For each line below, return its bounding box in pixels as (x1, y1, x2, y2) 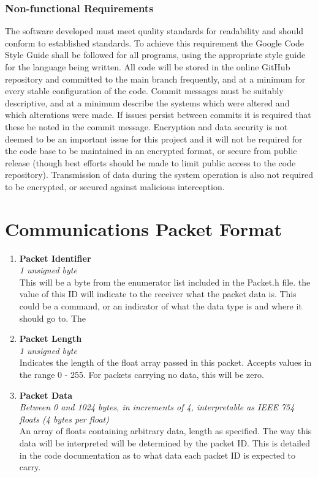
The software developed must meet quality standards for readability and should (5, 24, 304, 37)
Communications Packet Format (5, 216, 282, 241)
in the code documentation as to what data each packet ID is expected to (19, 448, 296, 461)
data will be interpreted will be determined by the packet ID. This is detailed (19, 436, 310, 449)
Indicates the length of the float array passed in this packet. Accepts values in (19, 356, 312, 369)
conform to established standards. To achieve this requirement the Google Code (5, 36, 304, 49)
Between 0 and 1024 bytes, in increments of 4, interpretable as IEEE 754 (19, 401, 295, 413)
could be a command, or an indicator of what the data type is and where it (19, 300, 302, 312)
